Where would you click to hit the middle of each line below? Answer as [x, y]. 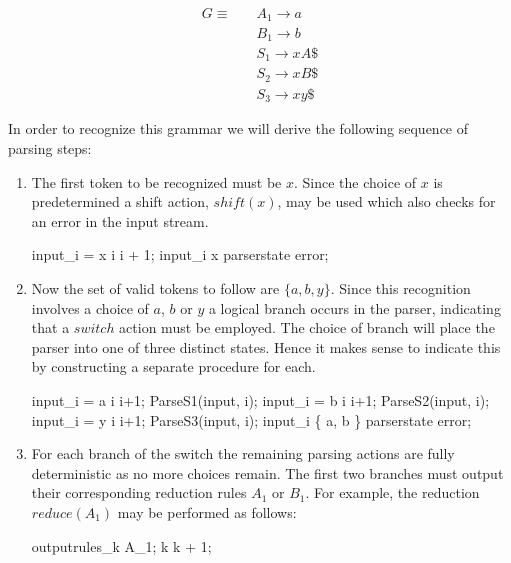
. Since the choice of [355, 181]
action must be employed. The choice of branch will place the [307, 327]
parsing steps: [50, 148]
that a [50, 327]
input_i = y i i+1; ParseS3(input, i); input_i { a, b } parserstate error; [251, 419]
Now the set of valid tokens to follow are [155, 287]
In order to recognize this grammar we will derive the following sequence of [238, 128]
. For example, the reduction [392, 492]
